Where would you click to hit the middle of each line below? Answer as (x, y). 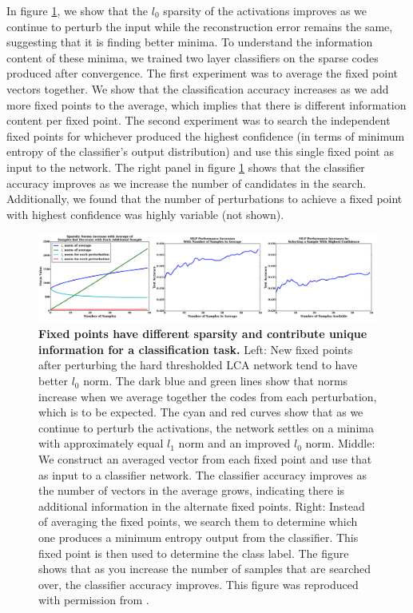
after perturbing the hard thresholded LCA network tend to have (198, 365)
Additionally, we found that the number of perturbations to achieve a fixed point (205, 199)
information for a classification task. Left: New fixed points (196, 349)
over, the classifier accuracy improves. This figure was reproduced (199, 584)
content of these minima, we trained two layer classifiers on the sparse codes (193, 57)
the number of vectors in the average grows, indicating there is (192, 490)
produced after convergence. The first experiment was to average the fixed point (202, 73)
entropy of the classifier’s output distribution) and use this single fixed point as (200, 151)
